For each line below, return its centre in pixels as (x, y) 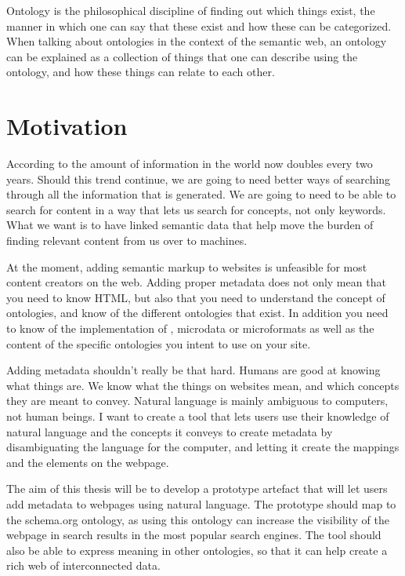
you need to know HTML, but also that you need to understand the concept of (196, 297)
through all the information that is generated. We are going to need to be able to (201, 194)
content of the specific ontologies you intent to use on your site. (159, 343)
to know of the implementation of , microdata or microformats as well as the (190, 328)
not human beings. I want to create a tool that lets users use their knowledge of (198, 416)
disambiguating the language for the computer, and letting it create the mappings (203, 447)
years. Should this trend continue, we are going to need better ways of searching (199, 179)
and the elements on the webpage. (88, 462)
